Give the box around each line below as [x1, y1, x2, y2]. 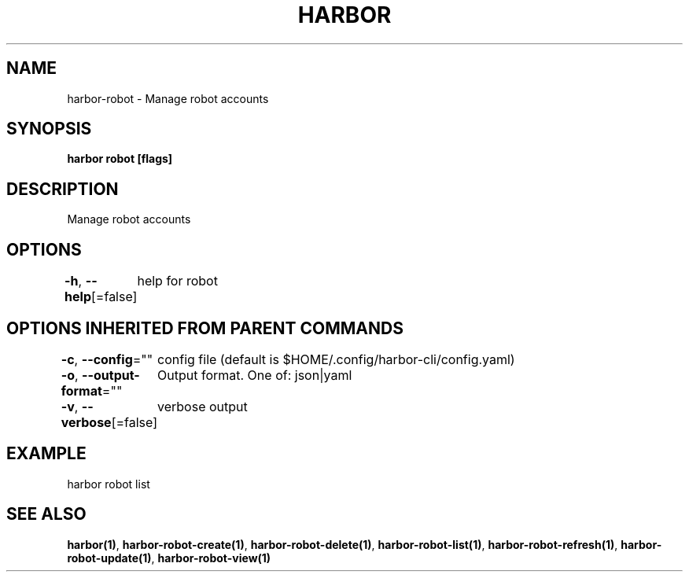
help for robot [137, 273, 218, 289]
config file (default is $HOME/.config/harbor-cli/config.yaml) [157, 351, 515, 367]
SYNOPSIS [6, 119, 92, 139]
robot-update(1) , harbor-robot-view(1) [67, 550, 271, 565]
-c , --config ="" [61, 351, 153, 367]
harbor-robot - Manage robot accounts [67, 91, 269, 105]
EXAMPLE [6, 444, 87, 464]
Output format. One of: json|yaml [157, 366, 352, 383]
